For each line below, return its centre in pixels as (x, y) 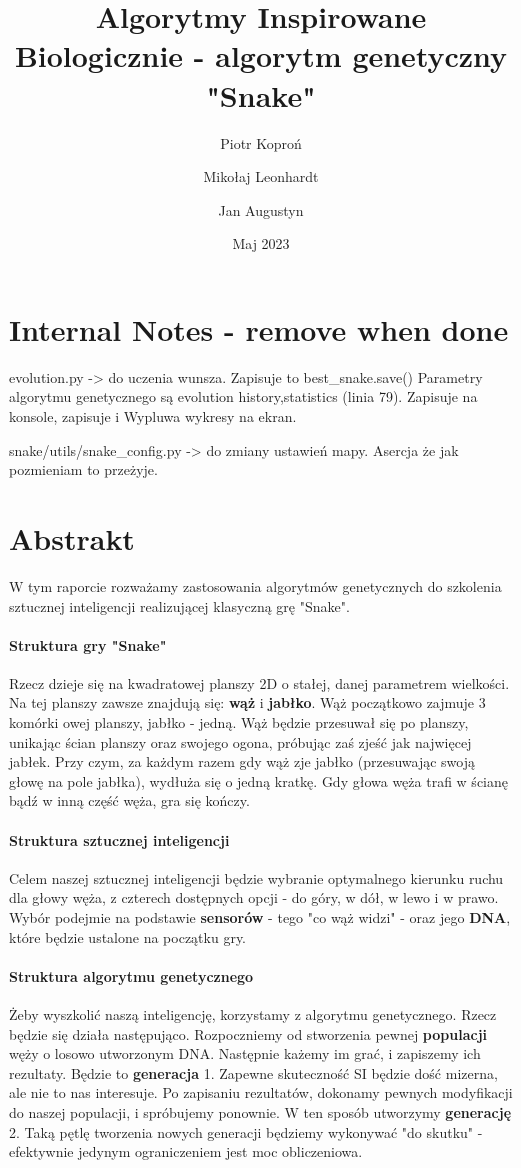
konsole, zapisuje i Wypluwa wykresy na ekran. (153, 416)
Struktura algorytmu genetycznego (131, 975)
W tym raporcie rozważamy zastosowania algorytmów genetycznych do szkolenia (255, 585)
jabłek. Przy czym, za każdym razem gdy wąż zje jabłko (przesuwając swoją (242, 761)
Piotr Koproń (261, 142)
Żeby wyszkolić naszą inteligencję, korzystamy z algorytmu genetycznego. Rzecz (253, 1014)
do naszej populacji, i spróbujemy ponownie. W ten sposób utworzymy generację (260, 1111)
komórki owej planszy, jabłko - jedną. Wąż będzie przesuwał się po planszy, (239, 722)
